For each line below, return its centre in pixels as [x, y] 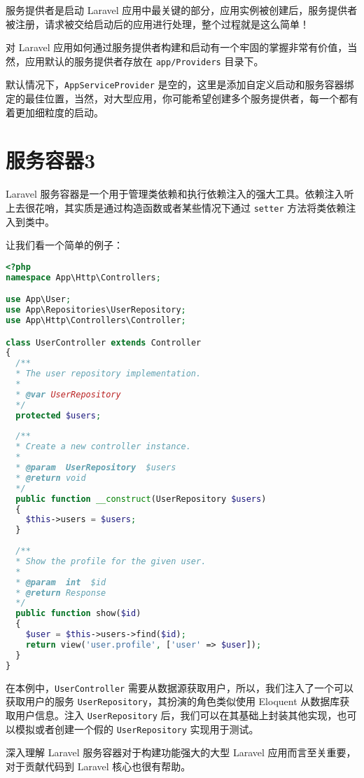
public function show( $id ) [78, 614]
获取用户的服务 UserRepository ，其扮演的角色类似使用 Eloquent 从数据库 [173, 701]
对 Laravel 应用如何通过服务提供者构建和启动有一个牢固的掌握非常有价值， [177, 47]
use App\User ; [38, 300]
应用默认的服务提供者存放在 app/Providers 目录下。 [144, 61]
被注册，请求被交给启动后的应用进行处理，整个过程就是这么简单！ [157, 23]
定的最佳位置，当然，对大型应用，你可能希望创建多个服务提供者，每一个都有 [182, 98]
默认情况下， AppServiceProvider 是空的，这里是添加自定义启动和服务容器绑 [180, 84]
